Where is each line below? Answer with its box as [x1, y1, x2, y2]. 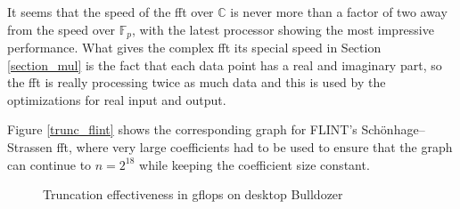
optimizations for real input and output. [7, 90, 226, 109]
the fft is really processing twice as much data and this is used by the [7, 73, 386, 92]
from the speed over [7, 20, 116, 38]
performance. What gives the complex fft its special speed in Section [7, 38, 382, 57]
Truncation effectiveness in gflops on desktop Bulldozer [43, 185, 343, 204]
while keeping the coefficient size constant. [139, 155, 370, 173]
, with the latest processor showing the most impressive [132, 20, 434, 38]
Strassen [7, 138, 53, 157]
